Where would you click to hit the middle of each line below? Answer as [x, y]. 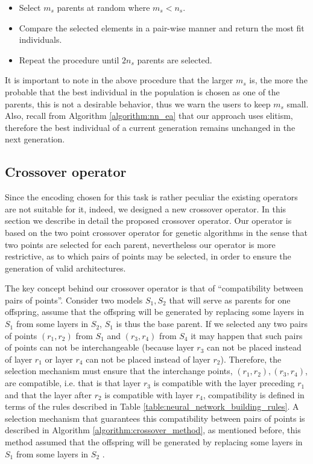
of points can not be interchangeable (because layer [100, 347]
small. [298, 103]
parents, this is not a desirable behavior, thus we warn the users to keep [138, 103]
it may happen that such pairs [247, 335]
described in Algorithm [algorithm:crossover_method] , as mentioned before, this [153, 430]
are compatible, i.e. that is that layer [73, 383]
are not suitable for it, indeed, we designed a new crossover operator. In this [146, 208]
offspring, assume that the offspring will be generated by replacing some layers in [155, 312]
